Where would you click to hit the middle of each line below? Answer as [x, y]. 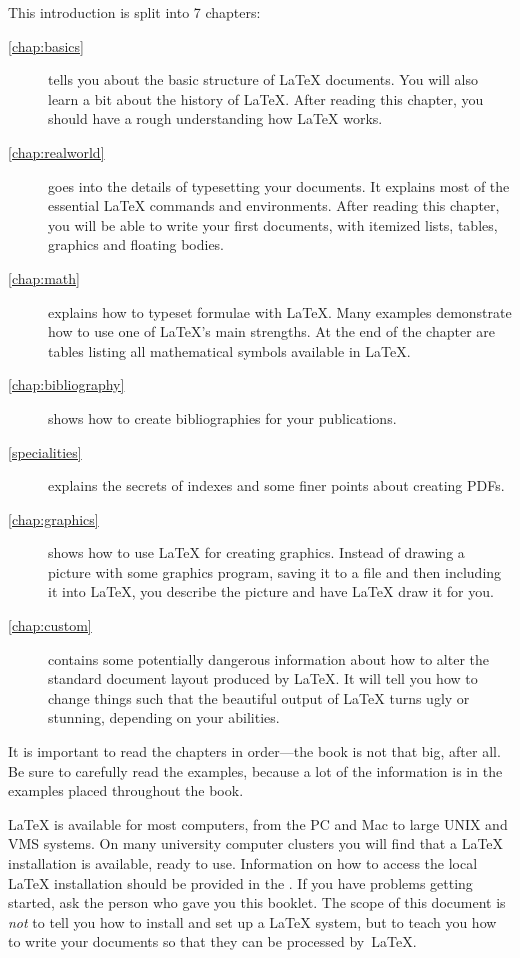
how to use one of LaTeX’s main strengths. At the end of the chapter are [272, 331]
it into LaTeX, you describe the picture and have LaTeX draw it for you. [271, 591]
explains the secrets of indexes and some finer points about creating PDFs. [276, 485]
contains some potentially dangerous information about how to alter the [268, 658]
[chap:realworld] [56, 151]
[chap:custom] [50, 625]
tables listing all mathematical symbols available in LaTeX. [229, 350]
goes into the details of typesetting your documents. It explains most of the [279, 185]
